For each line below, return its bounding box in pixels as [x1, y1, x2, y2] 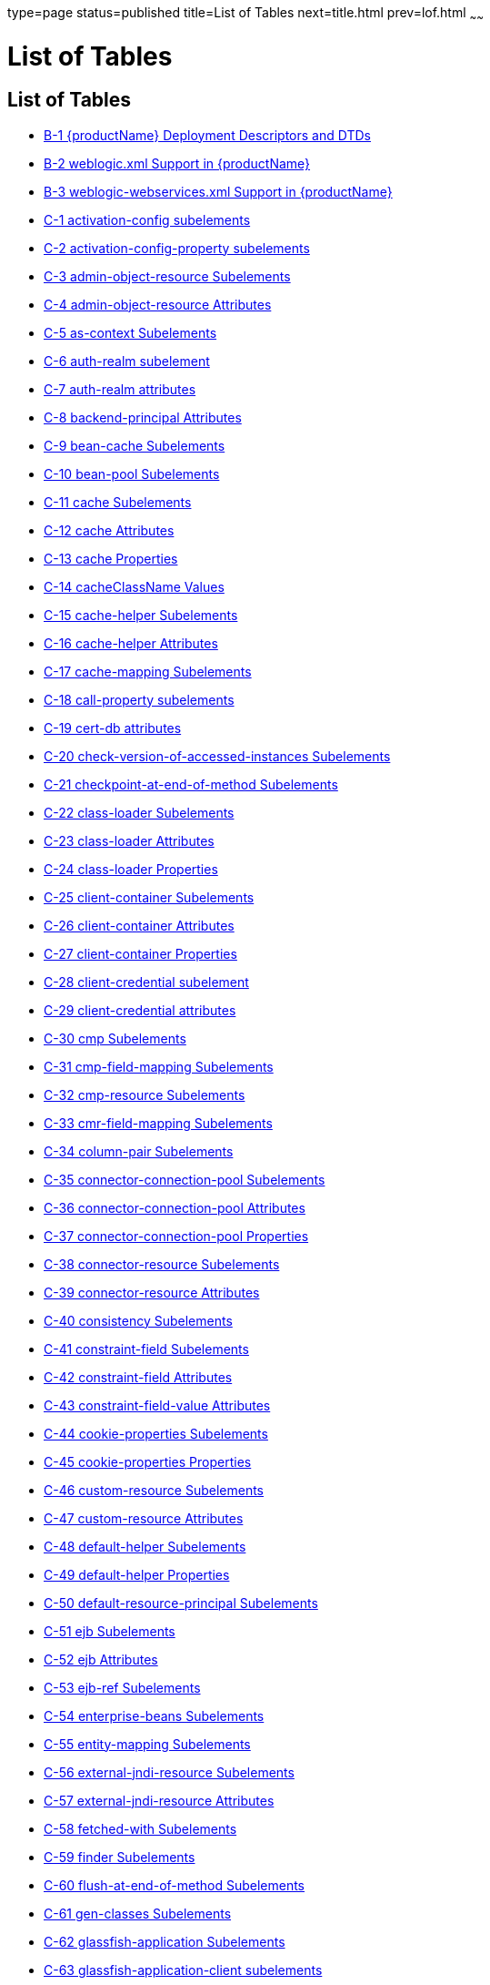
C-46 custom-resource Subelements [44, 1481, 265, 1498]
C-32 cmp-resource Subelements [44, 1086, 245, 1103]
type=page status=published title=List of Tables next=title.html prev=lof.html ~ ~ [7, 5, 484, 24]
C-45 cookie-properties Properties [44, 1453, 252, 1470]
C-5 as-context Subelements [44, 324, 217, 341]
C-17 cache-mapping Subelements [44, 663, 252, 679]
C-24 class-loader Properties [44, 860, 218, 877]
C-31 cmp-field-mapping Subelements [44, 1058, 274, 1074]
